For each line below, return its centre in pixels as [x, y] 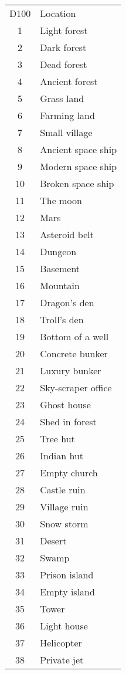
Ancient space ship [79, 149]
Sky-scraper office [76, 387]
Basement [60, 268]
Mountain [60, 285]
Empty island [67, 592]
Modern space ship [79, 166]
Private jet [62, 660]
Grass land [62, 98]
